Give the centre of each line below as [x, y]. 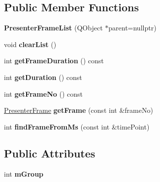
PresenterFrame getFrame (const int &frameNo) [79, 110]
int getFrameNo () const [43, 93]
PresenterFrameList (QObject [53, 28]
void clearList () [30, 44]
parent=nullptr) [132, 28]
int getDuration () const [43, 77]
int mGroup [24, 173]
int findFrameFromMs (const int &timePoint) [77, 126]
